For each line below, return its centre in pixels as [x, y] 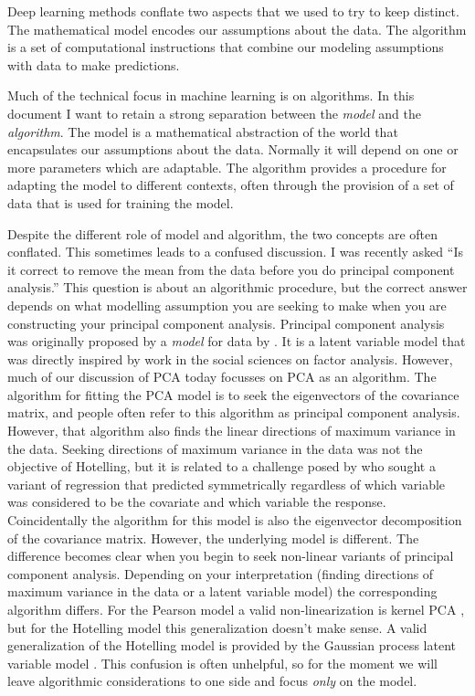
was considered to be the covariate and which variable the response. [197, 502]
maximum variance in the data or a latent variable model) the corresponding [222, 591]
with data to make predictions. [94, 64]
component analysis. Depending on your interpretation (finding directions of [221, 573]
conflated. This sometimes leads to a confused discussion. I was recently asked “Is [235, 252]
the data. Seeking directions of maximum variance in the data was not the [215, 448]
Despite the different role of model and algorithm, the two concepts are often [223, 233]
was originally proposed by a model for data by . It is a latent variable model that [237, 341]
